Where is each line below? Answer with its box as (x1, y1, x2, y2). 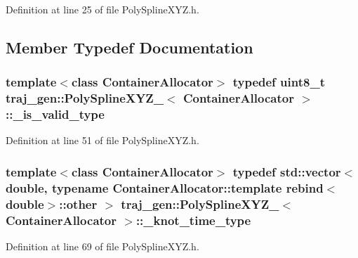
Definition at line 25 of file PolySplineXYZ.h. (6, 2, 199, 16)
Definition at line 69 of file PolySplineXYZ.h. (6, 239, 199, 254)
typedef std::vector (232, 162, 341, 180)
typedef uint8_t (232, 73, 325, 91)
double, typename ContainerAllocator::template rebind (6, 179, 324, 196)
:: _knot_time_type (135, 211, 251, 228)
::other (59, 195, 98, 212)
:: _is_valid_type (6, 105, 105, 123)
